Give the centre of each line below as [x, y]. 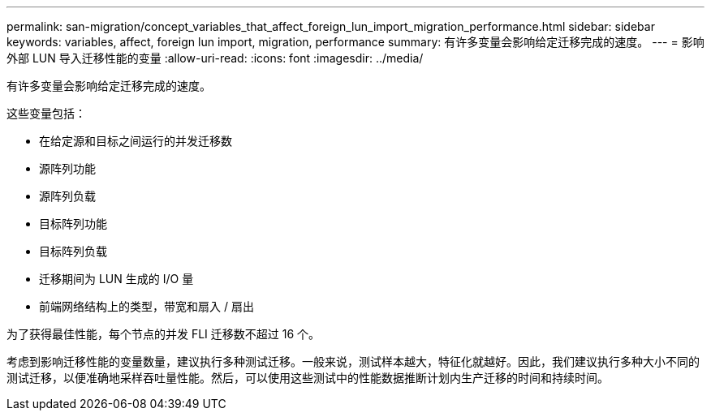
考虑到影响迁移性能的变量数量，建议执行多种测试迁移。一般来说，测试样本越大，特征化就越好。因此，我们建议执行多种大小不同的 [353, 361]
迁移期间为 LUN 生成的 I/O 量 [116, 279]
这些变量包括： [46, 113]
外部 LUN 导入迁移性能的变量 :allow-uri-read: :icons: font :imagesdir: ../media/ [215, 58]
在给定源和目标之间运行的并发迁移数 [136, 141]
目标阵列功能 [73, 224]
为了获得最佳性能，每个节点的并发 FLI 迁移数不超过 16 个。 [164, 334]
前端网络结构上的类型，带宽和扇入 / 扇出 [147, 306]
